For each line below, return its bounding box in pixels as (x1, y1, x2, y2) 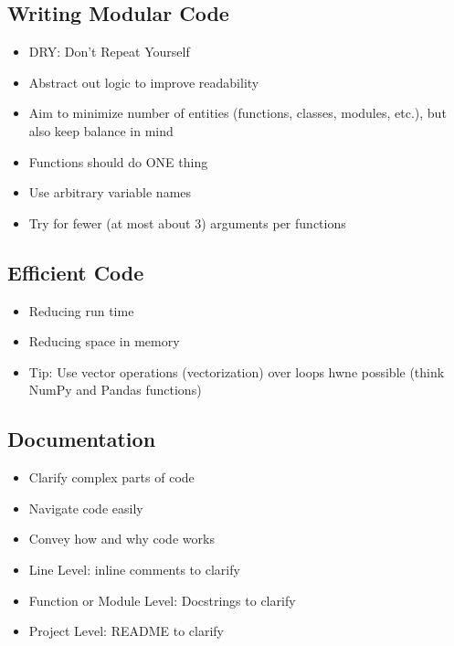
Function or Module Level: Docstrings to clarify (28, 590, 296, 609)
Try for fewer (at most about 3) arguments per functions (28, 213, 346, 232)
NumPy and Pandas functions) (28, 380, 202, 399)
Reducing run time (28, 301, 134, 320)
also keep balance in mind (28, 121, 174, 140)
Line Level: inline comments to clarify (28, 559, 240, 578)
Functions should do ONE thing (28, 152, 208, 171)
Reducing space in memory (28, 332, 180, 351)
